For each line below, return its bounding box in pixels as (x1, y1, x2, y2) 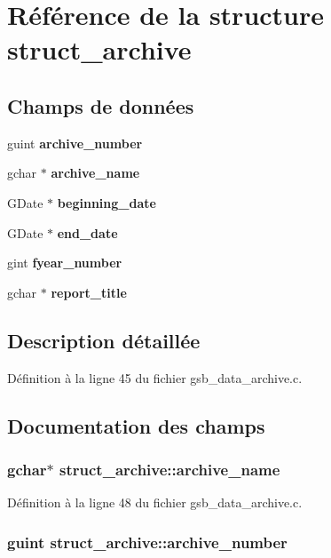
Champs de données (7, 92, 194, 119)
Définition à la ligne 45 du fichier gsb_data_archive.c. (7, 368, 303, 387)
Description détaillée (7, 326, 201, 354)
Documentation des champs (7, 411, 265, 439)
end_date (57, 223, 118, 242)
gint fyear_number (7, 253, 122, 272)
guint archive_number (7, 133, 143, 152)
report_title (51, 283, 127, 301)
